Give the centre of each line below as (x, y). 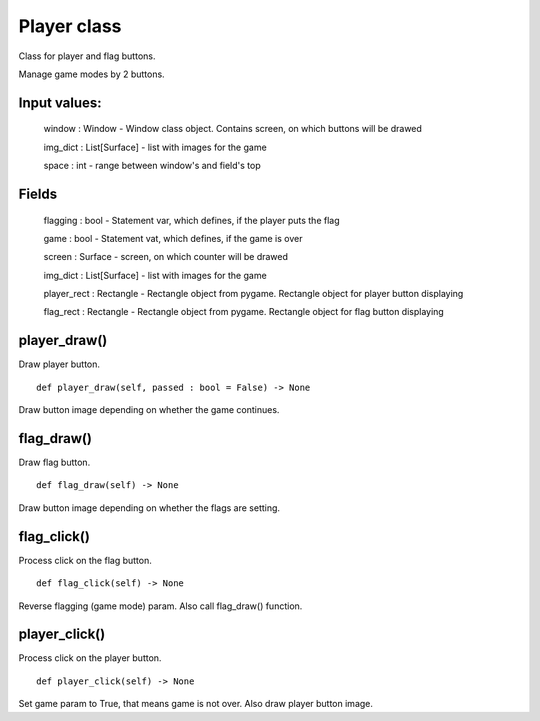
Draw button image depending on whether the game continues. (149, 410)
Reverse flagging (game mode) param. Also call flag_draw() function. (160, 606)
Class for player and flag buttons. (87, 56)
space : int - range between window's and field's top (152, 166)
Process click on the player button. (90, 658)
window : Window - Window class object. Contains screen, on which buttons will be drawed (232, 129)
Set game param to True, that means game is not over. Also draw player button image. (196, 704)
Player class (70, 26)
